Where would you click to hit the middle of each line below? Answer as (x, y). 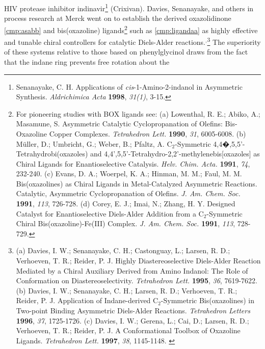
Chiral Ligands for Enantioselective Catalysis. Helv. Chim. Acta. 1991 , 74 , (133, 163)
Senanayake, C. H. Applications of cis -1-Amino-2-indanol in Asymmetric (129, 86)
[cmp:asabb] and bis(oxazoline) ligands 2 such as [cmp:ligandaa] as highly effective (131, 29)
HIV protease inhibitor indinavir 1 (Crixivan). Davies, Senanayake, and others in (129, 7)
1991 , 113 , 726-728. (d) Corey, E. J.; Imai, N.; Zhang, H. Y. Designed (126, 204)
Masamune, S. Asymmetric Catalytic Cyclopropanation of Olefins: (119, 124)
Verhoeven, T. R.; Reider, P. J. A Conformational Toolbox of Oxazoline (128, 330)
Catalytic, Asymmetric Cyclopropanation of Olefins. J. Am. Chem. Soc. (128, 193)
